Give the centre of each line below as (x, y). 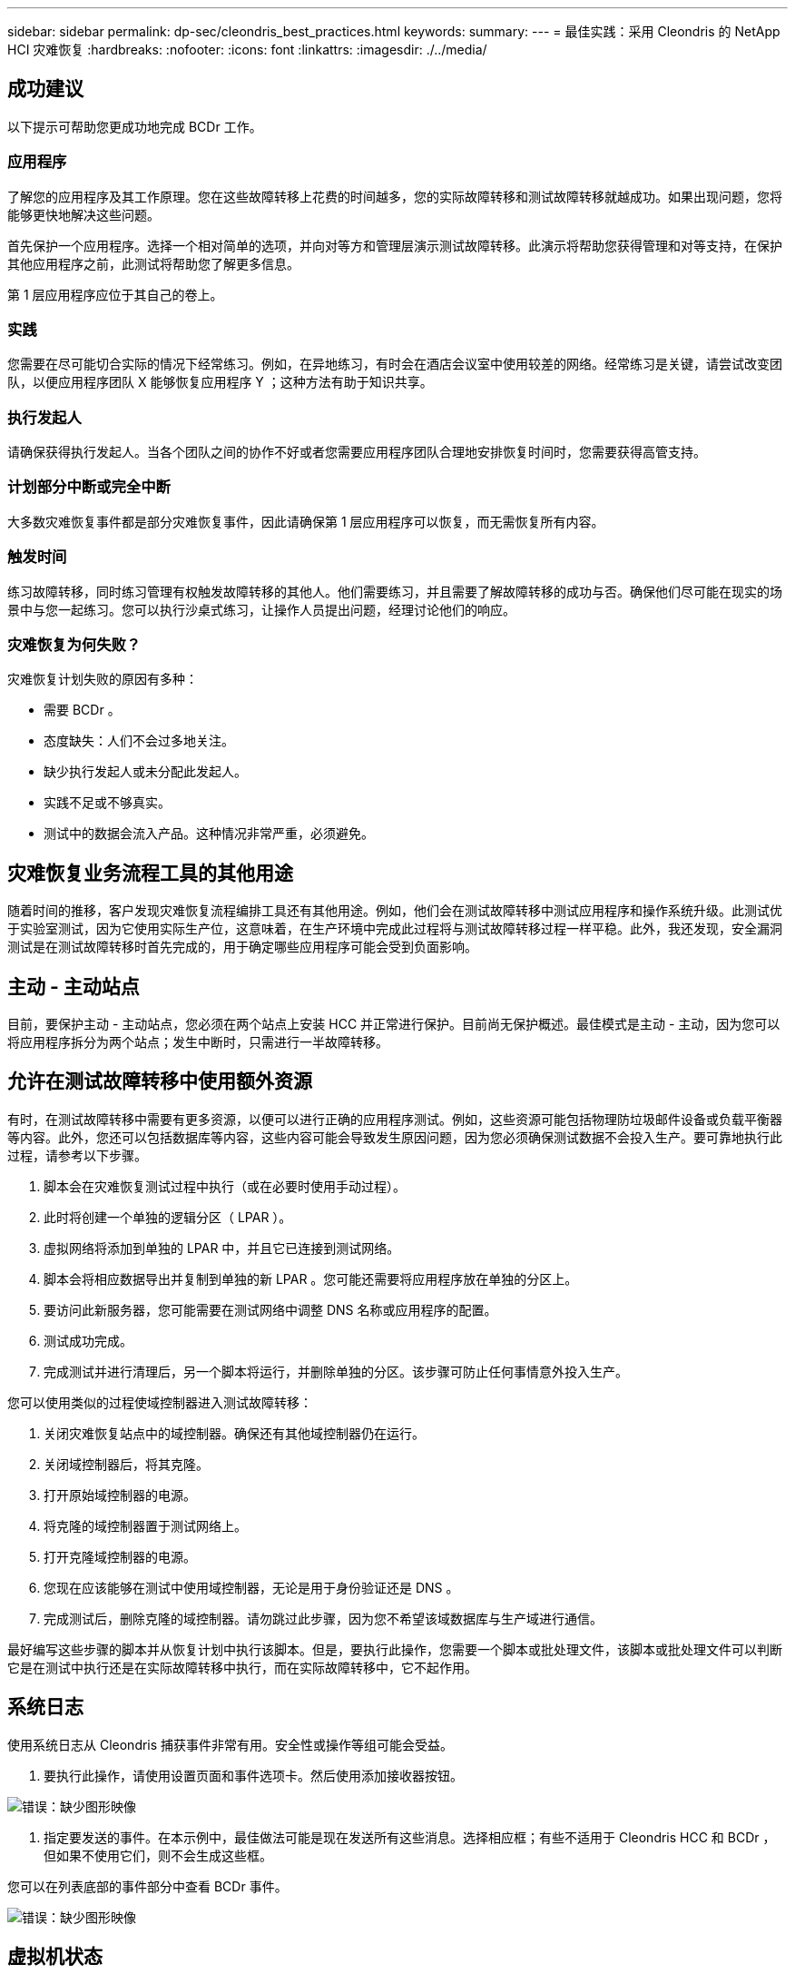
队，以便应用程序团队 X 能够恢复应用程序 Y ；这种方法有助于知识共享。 (220, 382)
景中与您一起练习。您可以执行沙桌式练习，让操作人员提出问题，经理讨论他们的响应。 (261, 609)
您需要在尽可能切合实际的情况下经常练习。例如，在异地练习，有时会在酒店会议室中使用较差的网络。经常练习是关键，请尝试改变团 (395, 364)
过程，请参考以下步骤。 (77, 1155)
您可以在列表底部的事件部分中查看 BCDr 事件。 (147, 1886)
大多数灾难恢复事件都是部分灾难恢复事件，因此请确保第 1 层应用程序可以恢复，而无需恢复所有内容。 (306, 521)
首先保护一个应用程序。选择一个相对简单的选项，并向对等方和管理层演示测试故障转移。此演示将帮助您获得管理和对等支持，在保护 (395, 245)
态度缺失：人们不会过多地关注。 (139, 741)
